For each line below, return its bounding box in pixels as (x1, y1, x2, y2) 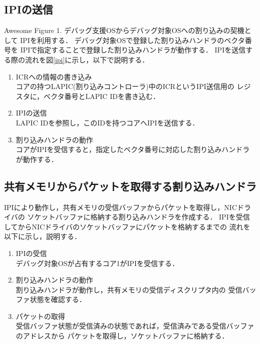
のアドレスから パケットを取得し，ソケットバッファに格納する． (16, 330, 229, 341)
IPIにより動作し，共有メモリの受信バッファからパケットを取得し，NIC (4, 201, 237, 212)
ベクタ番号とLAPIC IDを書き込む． (44, 90, 160, 101)
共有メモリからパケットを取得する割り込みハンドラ (4, 178, 256, 193)
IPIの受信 (16, 247, 47, 258)
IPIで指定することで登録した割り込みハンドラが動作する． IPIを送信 (20, 44, 246, 55)
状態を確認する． (30, 294, 86, 304)
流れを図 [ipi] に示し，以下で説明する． (25, 54, 149, 64)
